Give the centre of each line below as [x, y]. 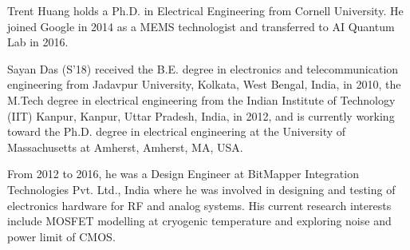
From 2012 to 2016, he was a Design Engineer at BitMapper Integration [183, 174]
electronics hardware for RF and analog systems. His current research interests [199, 205]
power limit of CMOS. [61, 236]
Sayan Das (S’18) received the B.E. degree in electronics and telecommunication [203, 68]
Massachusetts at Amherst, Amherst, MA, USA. [125, 147]
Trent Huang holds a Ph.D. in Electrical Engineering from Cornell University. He [205, 10]
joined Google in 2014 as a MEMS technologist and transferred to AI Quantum [201, 26]
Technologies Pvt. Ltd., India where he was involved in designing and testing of [201, 189]
